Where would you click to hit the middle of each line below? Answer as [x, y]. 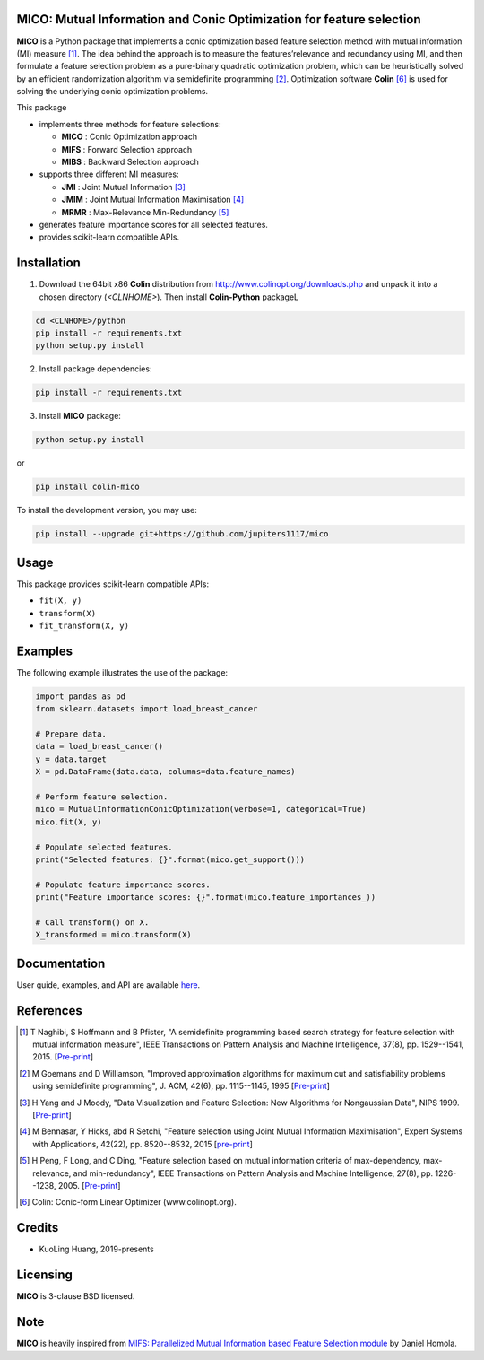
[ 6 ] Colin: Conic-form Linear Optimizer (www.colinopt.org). [128, 1202]
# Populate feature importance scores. [123, 885]
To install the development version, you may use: [107, 510]
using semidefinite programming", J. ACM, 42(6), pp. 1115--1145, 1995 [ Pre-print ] [181, 1086]
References [49, 1011]
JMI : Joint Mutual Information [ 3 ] [123, 187]
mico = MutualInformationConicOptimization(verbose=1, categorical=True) [201, 809]
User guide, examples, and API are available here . [108, 985]
